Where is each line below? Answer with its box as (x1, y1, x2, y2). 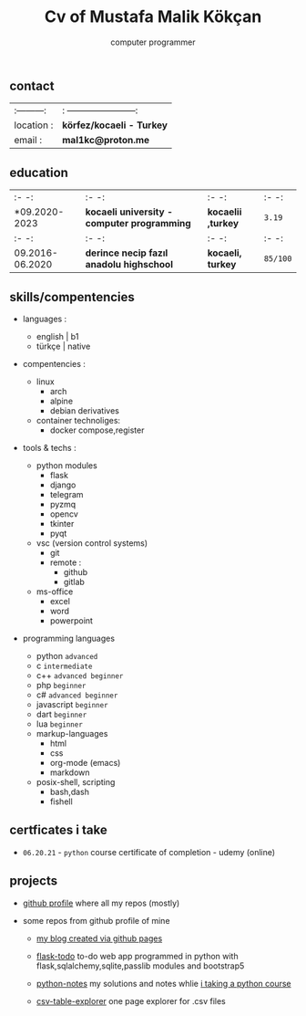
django (49, 479, 76, 490)
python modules (36, 459, 97, 471)
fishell (49, 796, 73, 807)
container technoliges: (36, 414, 121, 425)
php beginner (36, 679, 87, 690)
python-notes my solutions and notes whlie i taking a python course (36, 978, 291, 989)
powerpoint (49, 614, 94, 626)
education (9, 164, 68, 180)
